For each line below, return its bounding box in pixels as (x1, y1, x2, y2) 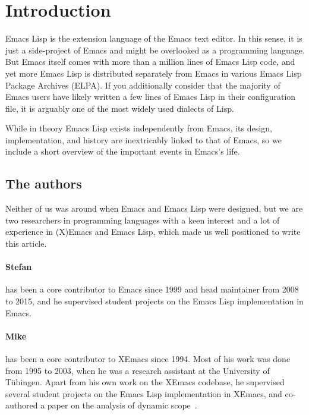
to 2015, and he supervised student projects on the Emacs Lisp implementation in (5, 295, 304, 307)
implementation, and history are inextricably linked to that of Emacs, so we (5, 133, 282, 146)
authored (5, 399, 38, 411)
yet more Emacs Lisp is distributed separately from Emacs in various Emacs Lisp (5, 67, 302, 79)
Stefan (5, 260, 32, 273)
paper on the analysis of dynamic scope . (47, 399, 197, 411)
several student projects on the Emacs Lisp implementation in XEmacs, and (5, 387, 282, 400)
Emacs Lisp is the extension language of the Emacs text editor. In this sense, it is (5, 32, 302, 45)
